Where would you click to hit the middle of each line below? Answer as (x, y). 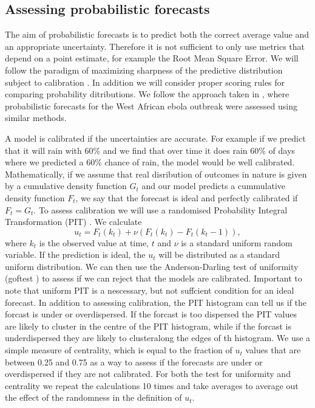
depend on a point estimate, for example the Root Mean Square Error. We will (152, 58)
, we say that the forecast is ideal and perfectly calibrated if (187, 197)
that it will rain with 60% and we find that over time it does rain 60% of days (150, 150)
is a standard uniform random (237, 242)
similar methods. (36, 118)
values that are (273, 350)
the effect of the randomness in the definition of (93, 397)
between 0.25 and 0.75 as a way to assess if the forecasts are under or (134, 361)
